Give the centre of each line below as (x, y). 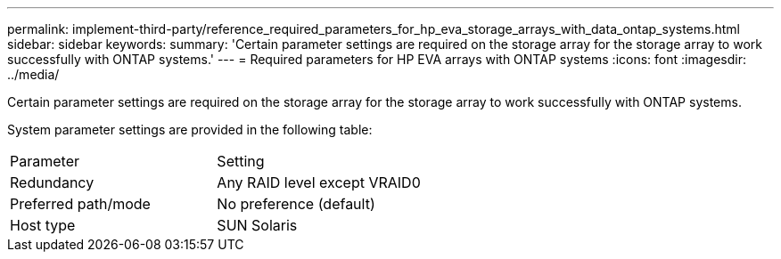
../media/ (33, 74)
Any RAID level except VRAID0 (319, 182)
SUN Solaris (257, 225)
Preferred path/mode (80, 204)
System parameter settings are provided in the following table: (190, 129)
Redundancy (52, 182)
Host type (43, 225)
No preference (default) (296, 204)
